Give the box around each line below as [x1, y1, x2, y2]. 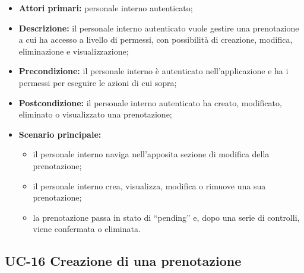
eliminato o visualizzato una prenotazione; [18, 108, 172, 120]
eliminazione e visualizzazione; [18, 45, 129, 57]
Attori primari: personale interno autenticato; [18, 2, 193, 14]
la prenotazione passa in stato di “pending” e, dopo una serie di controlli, [33, 211, 300, 223]
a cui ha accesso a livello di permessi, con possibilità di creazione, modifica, [18, 33, 293, 46]
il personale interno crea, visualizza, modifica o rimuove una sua [33, 179, 266, 192]
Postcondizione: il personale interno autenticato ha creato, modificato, [18, 96, 282, 109]
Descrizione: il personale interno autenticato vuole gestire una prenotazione [18, 21, 299, 34]
